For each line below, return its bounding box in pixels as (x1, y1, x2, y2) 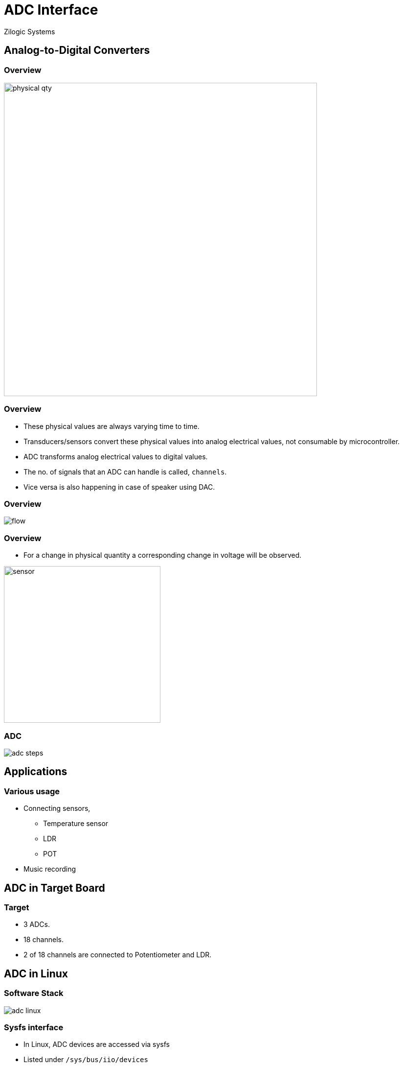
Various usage (4, 786, 60, 796)
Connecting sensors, (23, 804, 90, 813)
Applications (4, 765, 67, 778)
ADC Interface (4, 1, 98, 18)
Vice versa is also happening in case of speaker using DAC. (23, 482, 215, 491)
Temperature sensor (43, 819, 109, 828)
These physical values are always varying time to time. (23, 422, 200, 430)
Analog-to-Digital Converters (4, 44, 150, 57)
